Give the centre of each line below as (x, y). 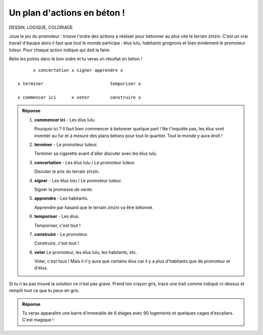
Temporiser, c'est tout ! (57, 225)
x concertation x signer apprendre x (78, 70)
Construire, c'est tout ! (57, 243)
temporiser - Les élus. (57, 216)
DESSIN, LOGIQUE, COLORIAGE (41, 27)
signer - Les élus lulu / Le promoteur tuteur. (78, 180)
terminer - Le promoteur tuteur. (66, 145)
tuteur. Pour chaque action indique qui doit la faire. (60, 50)
